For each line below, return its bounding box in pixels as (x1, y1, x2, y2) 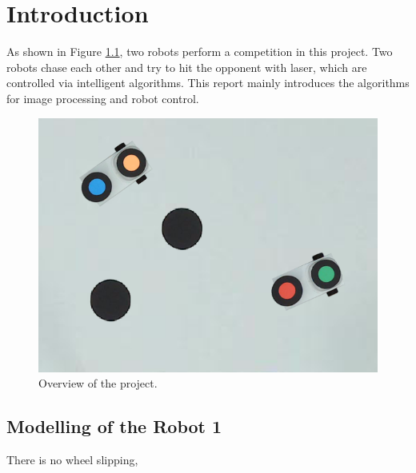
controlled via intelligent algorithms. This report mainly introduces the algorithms (6, 74, 410, 91)
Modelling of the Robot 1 (6, 414, 222, 439)
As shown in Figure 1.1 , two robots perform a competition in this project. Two (6, 43, 393, 60)
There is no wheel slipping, (6, 451, 138, 467)
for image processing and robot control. (6, 89, 199, 106)
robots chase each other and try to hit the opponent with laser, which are (6, 58, 367, 75)
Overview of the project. (38, 375, 158, 392)
